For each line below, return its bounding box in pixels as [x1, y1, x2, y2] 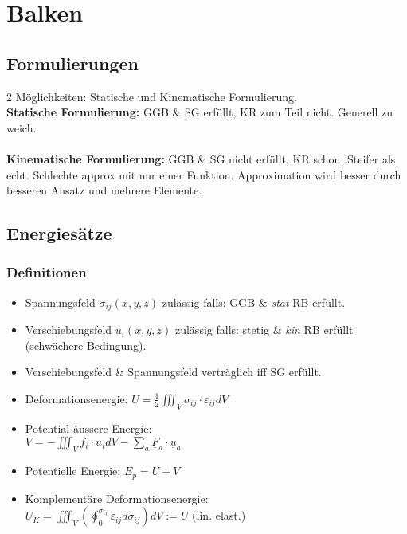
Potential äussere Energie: [25, 419, 152, 436]
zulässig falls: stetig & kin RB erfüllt [174, 321, 354, 338]
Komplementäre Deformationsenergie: [25, 489, 209, 506]
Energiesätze [6, 221, 112, 245]
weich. [6, 119, 37, 135]
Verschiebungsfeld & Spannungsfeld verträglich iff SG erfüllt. [25, 363, 322, 380]
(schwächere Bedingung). [25, 336, 147, 353]
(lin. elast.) [192, 507, 246, 524]
